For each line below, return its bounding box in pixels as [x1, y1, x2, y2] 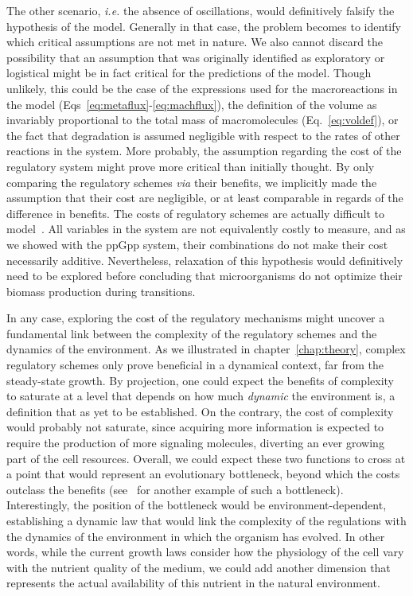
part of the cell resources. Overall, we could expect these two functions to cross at [6, 450, 406, 466]
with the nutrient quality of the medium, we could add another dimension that [6, 559, 391, 575]
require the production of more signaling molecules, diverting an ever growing [6, 434, 384, 451]
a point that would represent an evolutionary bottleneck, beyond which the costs [6, 466, 400, 482]
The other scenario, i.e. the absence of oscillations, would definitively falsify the [6, 2, 395, 18]
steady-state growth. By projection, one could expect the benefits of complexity [6, 372, 394, 388]
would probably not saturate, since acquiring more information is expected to [6, 419, 384, 435]
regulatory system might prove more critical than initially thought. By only [6, 158, 375, 174]
